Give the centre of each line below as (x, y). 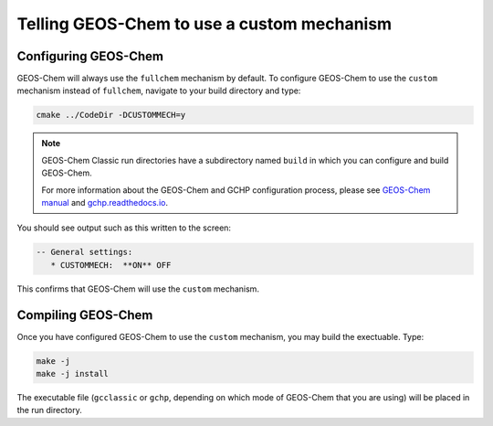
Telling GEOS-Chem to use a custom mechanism (205, 24)
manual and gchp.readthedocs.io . (105, 202)
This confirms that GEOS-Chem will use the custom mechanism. (138, 289)
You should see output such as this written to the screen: (124, 228)
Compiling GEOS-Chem (85, 315)
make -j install (73, 374)
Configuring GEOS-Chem (90, 56)
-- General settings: (84, 252)
